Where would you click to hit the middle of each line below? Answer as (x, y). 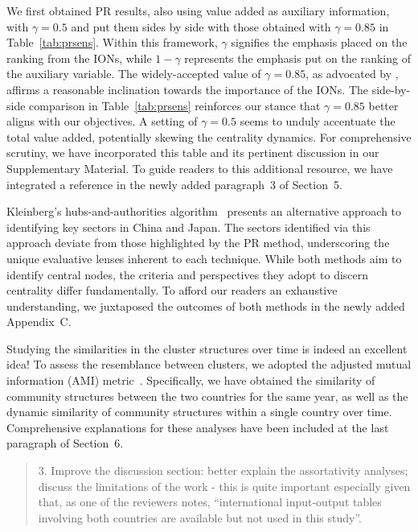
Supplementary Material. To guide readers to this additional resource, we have (200, 168)
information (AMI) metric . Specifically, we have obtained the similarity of (191, 380)
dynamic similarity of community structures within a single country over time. (199, 412)
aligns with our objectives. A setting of (102, 121)
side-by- (391, 89)
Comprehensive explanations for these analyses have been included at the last (198, 427)
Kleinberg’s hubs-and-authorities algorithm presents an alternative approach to (204, 211)
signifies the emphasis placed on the (319, 42)
